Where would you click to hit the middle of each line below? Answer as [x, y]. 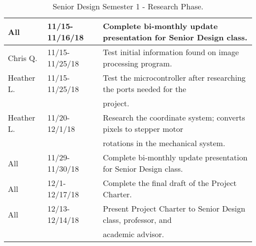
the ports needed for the [145, 89]
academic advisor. [134, 234]
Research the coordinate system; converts [174, 117]
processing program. [138, 63]
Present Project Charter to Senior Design [174, 208]
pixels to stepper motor [143, 129]
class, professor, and [137, 220]
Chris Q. [23, 58]
